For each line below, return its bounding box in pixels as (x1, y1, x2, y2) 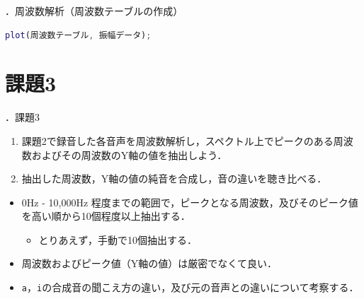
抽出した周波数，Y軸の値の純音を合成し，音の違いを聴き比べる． (21, 171, 327, 186)
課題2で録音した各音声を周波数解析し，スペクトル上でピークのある (21, 133, 334, 148)
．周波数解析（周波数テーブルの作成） (5, 4, 183, 18)
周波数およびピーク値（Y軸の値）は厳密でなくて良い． (21, 256, 277, 271)
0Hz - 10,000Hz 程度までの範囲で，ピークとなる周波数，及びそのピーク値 (21, 194, 358, 209)
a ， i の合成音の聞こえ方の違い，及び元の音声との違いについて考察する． (21, 280, 359, 295)
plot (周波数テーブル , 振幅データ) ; (5, 30, 152, 40)
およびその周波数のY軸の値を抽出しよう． (31, 147, 227, 162)
